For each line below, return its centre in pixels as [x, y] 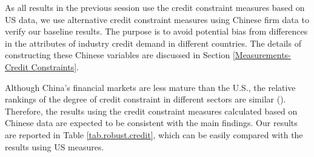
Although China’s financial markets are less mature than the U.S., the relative [150, 87]
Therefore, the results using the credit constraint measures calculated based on [151, 111]
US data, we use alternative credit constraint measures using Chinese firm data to [157, 19]
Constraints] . [55, 66]
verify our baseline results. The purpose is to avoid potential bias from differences [156, 31]
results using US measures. [55, 146]
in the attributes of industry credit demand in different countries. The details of [153, 43]
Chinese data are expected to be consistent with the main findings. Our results [151, 123]
